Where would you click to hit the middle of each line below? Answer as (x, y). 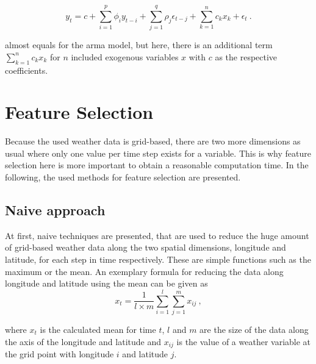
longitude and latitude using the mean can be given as (106, 283)
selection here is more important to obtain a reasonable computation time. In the (157, 165)
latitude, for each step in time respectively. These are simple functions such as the (158, 259)
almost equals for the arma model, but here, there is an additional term (139, 45)
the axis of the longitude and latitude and (83, 341)
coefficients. (27, 70)
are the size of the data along (254, 329)
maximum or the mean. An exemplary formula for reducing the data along (144, 271)
